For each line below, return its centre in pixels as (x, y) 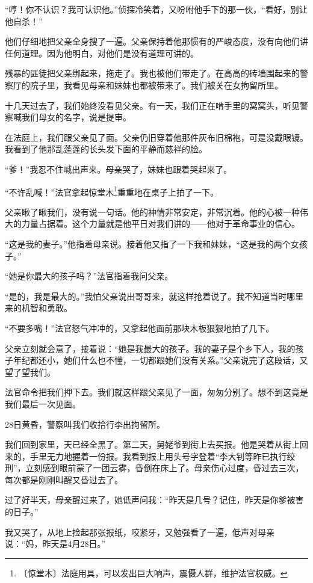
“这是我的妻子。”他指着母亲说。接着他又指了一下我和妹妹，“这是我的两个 (148, 243)
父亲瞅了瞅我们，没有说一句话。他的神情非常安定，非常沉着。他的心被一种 (152, 211)
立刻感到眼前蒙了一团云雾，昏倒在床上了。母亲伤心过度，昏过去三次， (165, 468)
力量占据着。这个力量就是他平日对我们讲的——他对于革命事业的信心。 (160, 224)
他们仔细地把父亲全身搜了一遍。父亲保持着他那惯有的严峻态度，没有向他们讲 (156, 41)
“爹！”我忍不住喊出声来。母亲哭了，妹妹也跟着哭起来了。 (119, 169)
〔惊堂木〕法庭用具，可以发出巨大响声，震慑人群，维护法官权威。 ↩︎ (153, 572)
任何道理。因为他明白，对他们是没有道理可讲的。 (102, 53)
